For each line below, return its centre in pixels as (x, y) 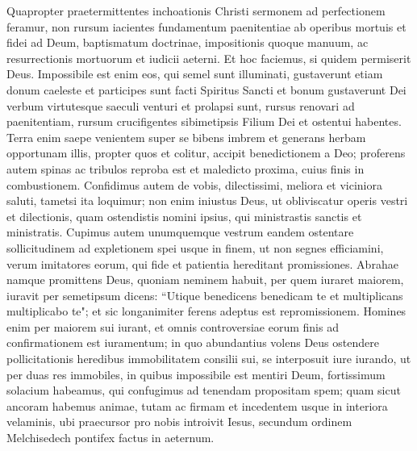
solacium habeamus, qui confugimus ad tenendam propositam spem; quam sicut (204, 390)
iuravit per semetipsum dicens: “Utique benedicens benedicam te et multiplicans (205, 295)
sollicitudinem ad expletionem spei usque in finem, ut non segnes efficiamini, (195, 247)
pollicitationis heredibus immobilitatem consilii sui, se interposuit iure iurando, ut (209, 359)
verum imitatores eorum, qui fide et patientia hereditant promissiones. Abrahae (202, 263)
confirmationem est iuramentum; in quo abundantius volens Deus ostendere (193, 342)
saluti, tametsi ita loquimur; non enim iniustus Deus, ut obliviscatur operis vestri (207, 200)
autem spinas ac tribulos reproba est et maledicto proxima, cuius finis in (186, 168)
